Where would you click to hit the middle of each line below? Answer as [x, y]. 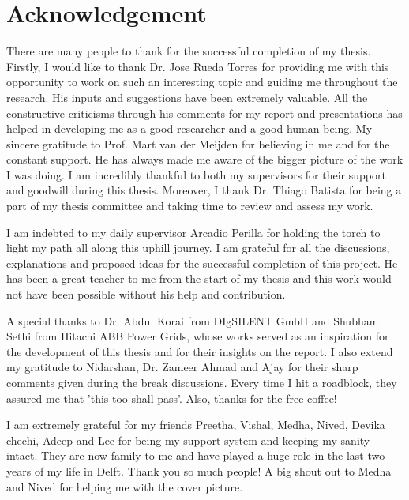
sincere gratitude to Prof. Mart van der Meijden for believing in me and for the [198, 143]
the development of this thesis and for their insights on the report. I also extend [200, 351]
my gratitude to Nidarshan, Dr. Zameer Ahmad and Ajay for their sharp [182, 367]
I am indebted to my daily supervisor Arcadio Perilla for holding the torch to [193, 232]
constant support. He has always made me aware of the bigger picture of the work [205, 159]
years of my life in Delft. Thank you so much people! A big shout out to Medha [199, 470]
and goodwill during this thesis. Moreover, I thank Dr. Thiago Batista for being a [204, 190]
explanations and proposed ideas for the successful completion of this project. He [202, 263]
